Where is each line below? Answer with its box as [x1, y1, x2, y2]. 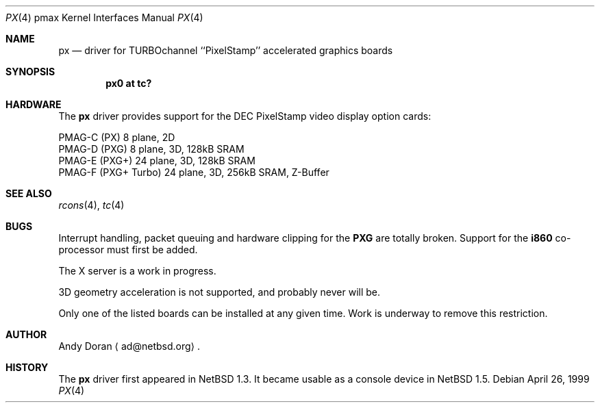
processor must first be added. [58, 244, 198, 255]
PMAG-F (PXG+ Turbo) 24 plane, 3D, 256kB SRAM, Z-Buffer [58, 166, 329, 178]
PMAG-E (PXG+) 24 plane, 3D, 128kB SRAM [58, 155, 255, 166]
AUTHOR [5, 329, 47, 340]
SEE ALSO [5, 188, 52, 199]
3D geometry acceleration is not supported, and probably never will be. [58, 286, 381, 298]
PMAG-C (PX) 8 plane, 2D [58, 131, 175, 143]
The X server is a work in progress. [58, 265, 216, 277]
